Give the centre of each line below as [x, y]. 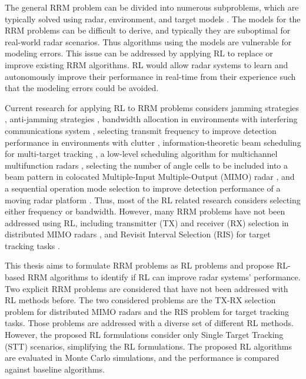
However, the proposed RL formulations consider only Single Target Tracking [144, 335]
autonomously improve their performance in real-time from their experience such [150, 76]
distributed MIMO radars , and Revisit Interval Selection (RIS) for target [138, 234]
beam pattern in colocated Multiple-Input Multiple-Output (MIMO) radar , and [150, 177]
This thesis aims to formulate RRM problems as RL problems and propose [139, 265]
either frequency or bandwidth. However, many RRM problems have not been [145, 211]
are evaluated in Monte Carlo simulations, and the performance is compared [142, 358]
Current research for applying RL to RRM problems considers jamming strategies [152, 107]
